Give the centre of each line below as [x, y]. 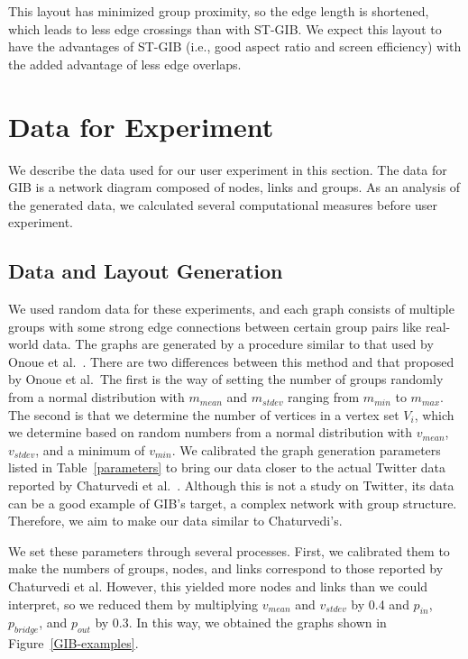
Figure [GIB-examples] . [73, 643]
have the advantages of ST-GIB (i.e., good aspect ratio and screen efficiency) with [235, 46]
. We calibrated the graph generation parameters [306, 449]
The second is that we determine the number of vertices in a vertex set [204, 414]
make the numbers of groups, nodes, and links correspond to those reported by [226, 568]
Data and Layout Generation [146, 271]
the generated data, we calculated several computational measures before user [223, 204]
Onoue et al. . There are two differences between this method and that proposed [231, 361]
